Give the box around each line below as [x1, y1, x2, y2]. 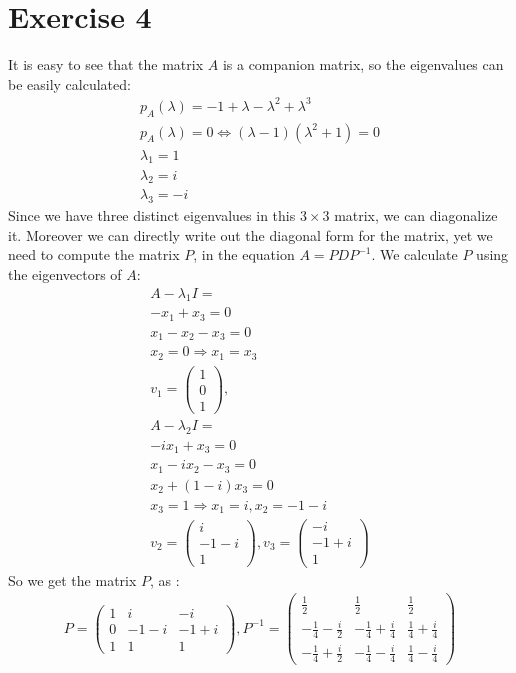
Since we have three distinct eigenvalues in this [8, 205, 296, 226]
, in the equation [193, 244, 295, 265]
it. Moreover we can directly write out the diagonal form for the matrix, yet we [8, 224, 493, 245]
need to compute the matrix [8, 244, 180, 265]
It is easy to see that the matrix [8, 54, 204, 75]
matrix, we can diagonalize [334, 205, 498, 226]
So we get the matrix [8, 569, 137, 590]
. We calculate [371, 244, 458, 265]
